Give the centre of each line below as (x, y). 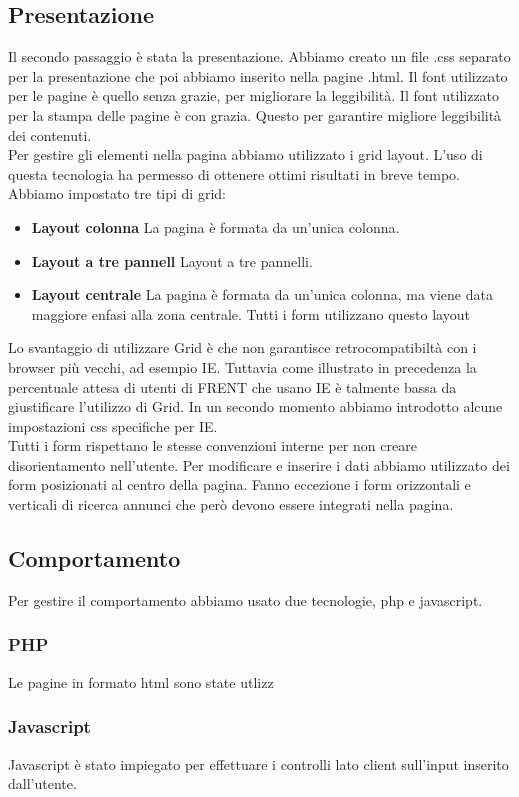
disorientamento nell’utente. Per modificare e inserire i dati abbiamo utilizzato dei (259, 464)
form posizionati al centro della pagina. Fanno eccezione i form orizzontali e (239, 484)
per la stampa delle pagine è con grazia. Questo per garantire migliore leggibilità (255, 114)
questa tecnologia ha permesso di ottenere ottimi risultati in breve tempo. (234, 173)
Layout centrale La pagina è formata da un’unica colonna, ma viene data (262, 294)
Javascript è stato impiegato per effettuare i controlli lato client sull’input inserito (258, 763)
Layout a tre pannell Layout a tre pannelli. (172, 260)
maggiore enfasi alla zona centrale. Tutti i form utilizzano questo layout (250, 313)
